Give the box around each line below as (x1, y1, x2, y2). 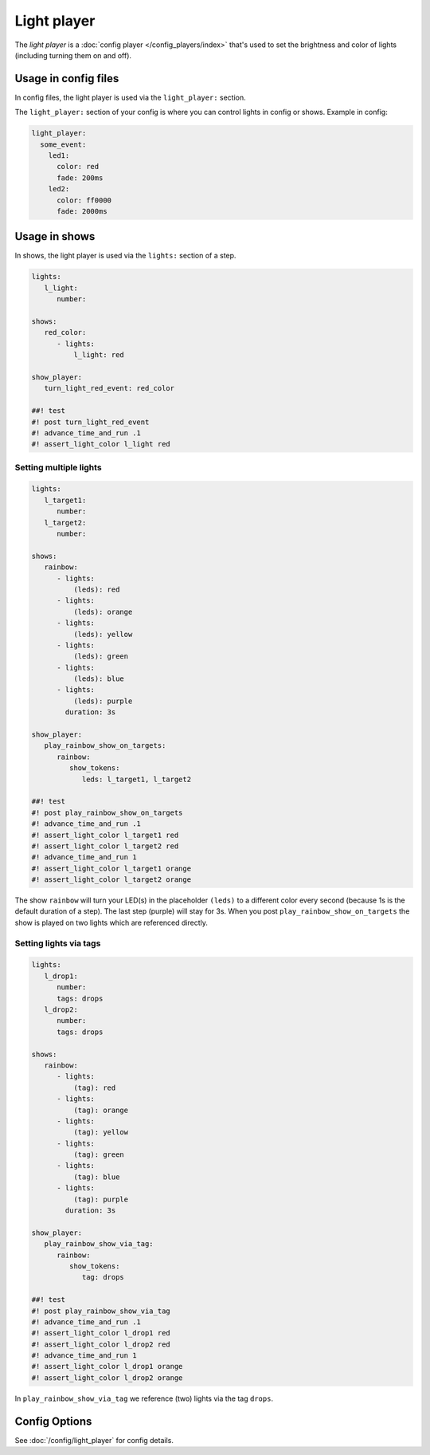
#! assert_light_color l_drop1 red (31, 1328, 170, 1338)
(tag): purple (72, 1194, 129, 1204)
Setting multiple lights (14, 462, 103, 473)
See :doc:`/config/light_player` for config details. (14, 1435, 174, 1445)
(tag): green (72, 1150, 125, 1159)
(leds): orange (72, 607, 133, 616)
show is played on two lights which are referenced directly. (14, 918, 209, 927)
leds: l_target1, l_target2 (81, 774, 191, 784)
